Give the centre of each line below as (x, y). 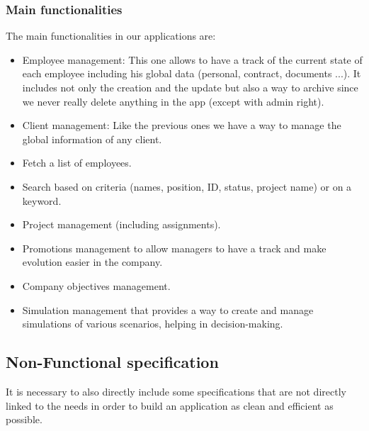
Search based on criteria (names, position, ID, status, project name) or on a (187, 186)
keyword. (42, 200)
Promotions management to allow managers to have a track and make (174, 248)
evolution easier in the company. (92, 262)
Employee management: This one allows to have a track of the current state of (192, 59)
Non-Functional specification (112, 362)
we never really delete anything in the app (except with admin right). (173, 101)
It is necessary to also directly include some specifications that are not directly (176, 391)
